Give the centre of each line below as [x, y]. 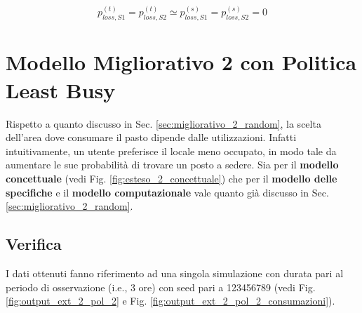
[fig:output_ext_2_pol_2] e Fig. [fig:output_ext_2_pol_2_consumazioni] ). [170, 301]
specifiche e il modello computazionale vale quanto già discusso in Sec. [167, 192]
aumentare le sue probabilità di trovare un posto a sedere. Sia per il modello [172, 165]
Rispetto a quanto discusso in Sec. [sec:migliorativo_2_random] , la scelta [163, 123]
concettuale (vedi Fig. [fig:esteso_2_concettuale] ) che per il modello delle [172, 178]
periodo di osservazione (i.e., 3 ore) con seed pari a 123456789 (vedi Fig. [161, 287]
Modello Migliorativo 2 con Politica [181, 62]
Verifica [34, 244]
